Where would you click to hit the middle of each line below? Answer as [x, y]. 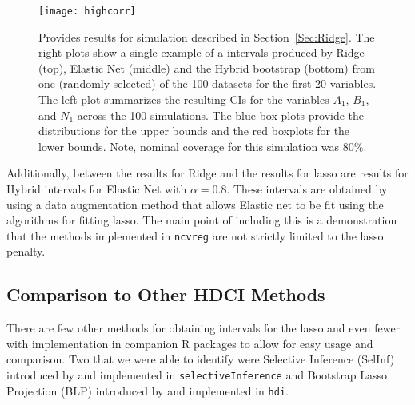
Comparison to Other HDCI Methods [166, 294]
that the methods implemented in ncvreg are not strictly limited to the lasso [195, 235]
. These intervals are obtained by [307, 189]
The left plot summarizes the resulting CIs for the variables [184, 99]
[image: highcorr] [87, 11]
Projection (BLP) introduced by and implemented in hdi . [148, 390]
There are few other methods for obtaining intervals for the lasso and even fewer [204, 328]
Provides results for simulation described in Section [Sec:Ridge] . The [207, 36]
